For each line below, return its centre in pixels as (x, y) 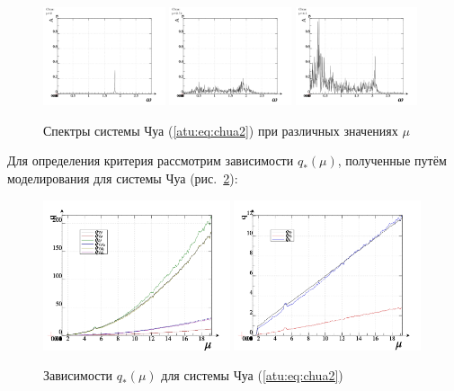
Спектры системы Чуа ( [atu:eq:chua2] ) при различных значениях (221, 130)
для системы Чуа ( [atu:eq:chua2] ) (252, 375)
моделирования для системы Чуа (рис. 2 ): (123, 178)
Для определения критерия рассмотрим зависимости (151, 160)
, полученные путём (392, 160)
